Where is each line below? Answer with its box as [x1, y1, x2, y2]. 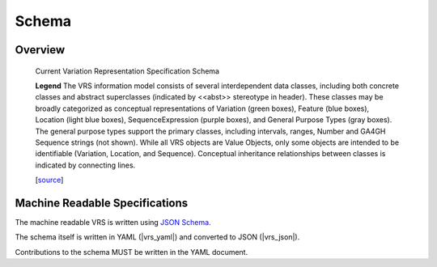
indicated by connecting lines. [35, 160, 136, 170]
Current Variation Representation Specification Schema [35, 66, 220, 76]
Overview [15, 43, 66, 57]
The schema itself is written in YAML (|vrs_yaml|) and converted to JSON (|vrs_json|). [15, 232, 300, 242]
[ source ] [35, 175, 64, 185]
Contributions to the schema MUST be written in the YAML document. [15, 247, 248, 256]
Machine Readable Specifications [15, 196, 189, 210]
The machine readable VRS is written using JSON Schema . [15, 217, 211, 227]
